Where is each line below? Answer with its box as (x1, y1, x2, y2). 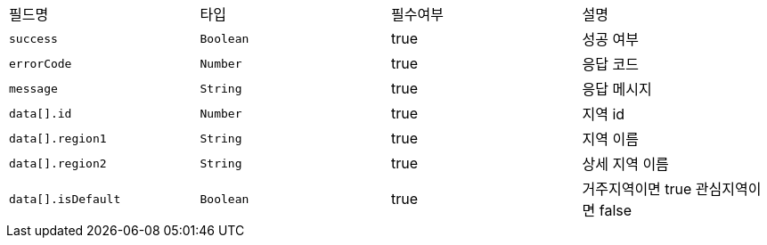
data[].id (9, 106, 72, 120)
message (9, 81, 58, 95)
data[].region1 (9, 131, 107, 145)
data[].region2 (9, 156, 107, 170)
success (9, 31, 58, 45)
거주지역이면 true (582, 180, 692, 198)
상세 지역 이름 (582, 155, 669, 173)
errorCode (9, 56, 72, 70)
